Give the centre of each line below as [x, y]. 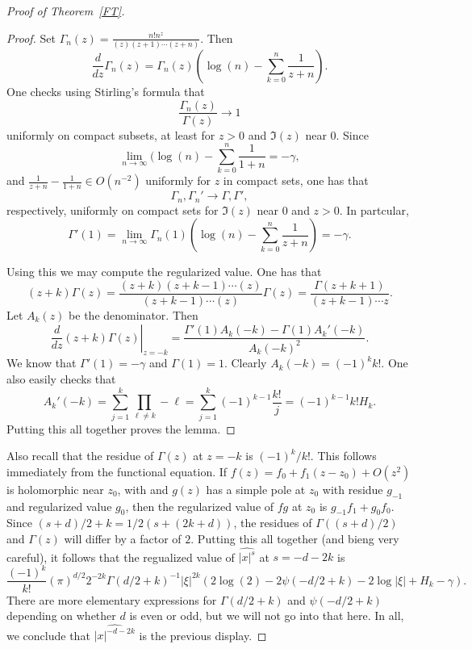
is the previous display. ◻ [203, 635]
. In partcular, [374, 209]
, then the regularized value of [200, 506]
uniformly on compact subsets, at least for [111, 134]
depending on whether [61, 616]
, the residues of [273, 523]
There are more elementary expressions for [112, 599]
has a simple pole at [256, 489]
